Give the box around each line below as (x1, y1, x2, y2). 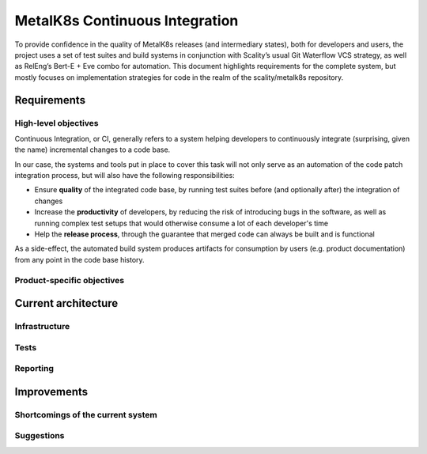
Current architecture (14, 297, 119, 310)
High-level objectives (14, 117, 99, 128)
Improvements (14, 384, 89, 399)
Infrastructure (14, 321, 70, 332)
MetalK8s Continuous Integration (14, 12, 239, 29)
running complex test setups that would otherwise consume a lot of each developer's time (34, 218, 328, 228)
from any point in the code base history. (14, 255, 145, 264)
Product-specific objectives (14, 274, 125, 286)
